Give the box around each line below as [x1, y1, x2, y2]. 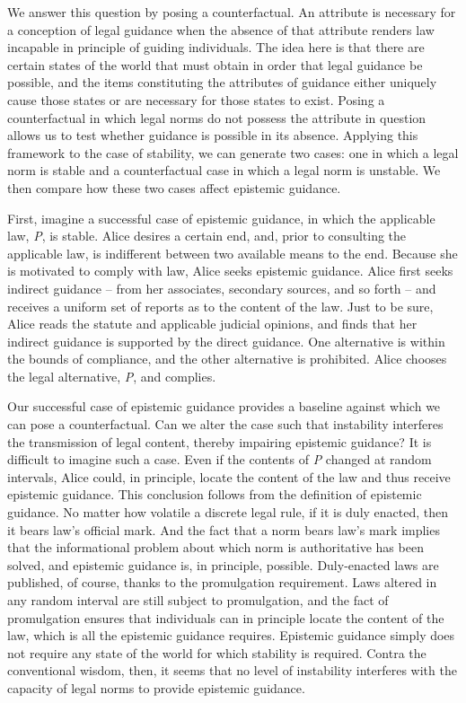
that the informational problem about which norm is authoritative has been [7, 538, 424, 557]
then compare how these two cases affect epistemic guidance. [7, 178, 341, 197]
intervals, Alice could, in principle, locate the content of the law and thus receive [7, 467, 451, 486]
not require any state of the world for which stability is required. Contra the [7, 643, 426, 662]
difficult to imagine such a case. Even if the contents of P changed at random [7, 450, 432, 469]
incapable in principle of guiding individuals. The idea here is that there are [7, 38, 425, 57]
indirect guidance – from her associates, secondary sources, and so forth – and [7, 278, 436, 297]
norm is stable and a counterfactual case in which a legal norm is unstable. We [7, 161, 441, 180]
